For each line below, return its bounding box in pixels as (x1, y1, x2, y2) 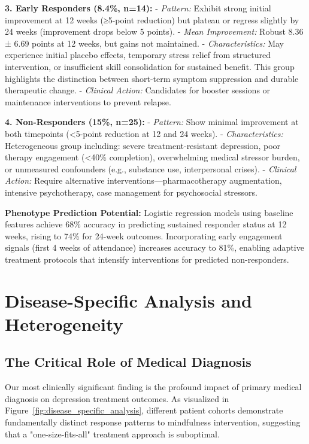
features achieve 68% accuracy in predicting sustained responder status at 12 (5, 218, 287, 230)
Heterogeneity (5, 311, 123, 336)
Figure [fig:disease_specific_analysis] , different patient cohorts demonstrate (5, 404, 283, 416)
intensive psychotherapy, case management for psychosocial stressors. (5, 185, 257, 198)
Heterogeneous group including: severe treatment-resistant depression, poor (5, 139, 281, 151)
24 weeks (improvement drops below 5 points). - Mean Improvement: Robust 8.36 (5, 25, 304, 38)
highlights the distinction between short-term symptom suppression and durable (5, 72, 299, 84)
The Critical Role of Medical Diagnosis (5, 352, 252, 371)
